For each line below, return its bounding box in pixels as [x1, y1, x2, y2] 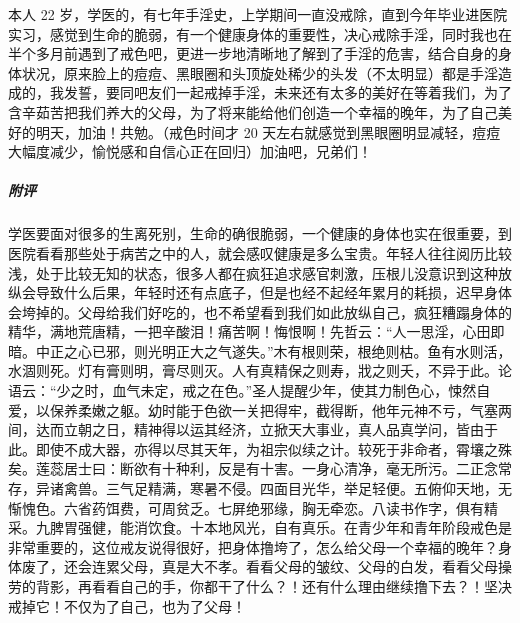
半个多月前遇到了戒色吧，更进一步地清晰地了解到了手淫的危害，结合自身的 [8, 43, 498, 64]
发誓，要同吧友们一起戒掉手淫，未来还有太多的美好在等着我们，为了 [63, 82, 512, 103]
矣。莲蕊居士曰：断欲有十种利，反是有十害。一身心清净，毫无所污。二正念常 [8, 458, 512, 479]
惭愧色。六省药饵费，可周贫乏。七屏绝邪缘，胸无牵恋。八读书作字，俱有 [8, 497, 484, 518]
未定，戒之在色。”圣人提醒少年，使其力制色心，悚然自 [140, 380, 491, 401]
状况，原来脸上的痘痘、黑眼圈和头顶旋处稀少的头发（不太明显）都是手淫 [21, 62, 498, 83]
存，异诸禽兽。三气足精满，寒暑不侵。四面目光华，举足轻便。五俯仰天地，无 [8, 478, 512, 499]
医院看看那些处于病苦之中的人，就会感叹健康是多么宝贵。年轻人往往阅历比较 [8, 242, 512, 263]
